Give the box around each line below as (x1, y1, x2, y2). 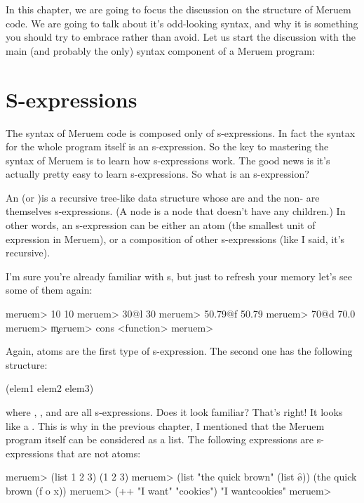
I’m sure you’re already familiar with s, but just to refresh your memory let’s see (6, 268, 352, 283)
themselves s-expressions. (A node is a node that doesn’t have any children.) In (6, 204, 346, 218)
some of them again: (6, 282, 93, 297)
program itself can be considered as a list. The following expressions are (6, 432, 314, 447)
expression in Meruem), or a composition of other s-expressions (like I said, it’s (6, 231, 345, 246)
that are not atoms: (56, 445, 141, 460)
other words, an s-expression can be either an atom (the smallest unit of (6, 218, 316, 233)
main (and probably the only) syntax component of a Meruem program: (6, 43, 315, 58)
